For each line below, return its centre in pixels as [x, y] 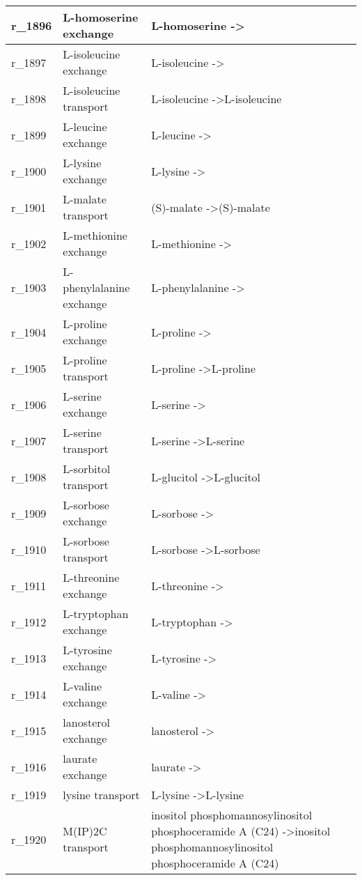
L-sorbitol [87, 469]
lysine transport [101, 795]
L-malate [85, 199]
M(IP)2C [85, 831]
